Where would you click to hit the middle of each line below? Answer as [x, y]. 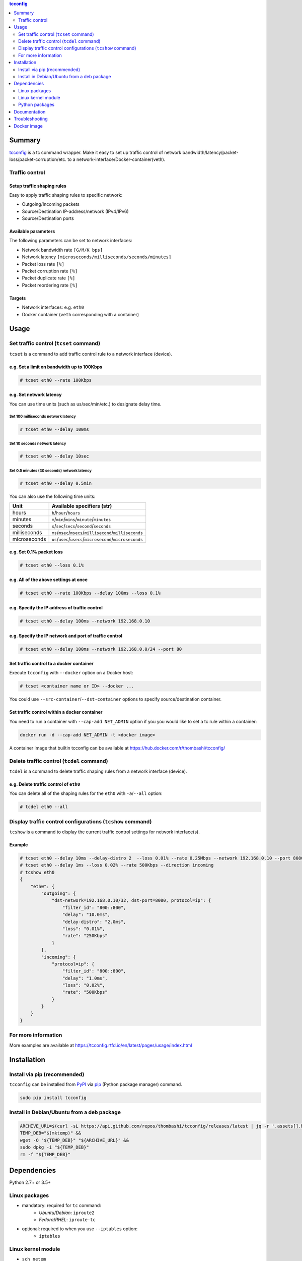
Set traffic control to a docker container [52, 664]
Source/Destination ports [48, 218]
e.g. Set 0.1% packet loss [36, 552]
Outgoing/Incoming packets [51, 204]
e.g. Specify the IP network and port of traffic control [66, 636]
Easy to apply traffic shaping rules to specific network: [66, 195]
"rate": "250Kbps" [85, 936]
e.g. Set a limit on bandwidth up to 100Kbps [56, 367]
